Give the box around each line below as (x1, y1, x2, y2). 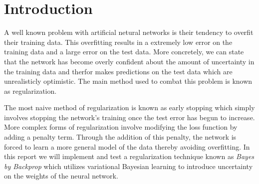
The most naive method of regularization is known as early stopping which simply (4, 102, 255, 113)
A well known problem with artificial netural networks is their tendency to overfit (4, 27, 254, 37)
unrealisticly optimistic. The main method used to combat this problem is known (4, 76, 253, 86)
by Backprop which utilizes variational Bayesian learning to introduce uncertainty (4, 161, 253, 171)
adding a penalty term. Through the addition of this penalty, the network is (4, 132, 237, 142)
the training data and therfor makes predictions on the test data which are (4, 66, 233, 76)
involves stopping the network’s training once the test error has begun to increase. (4, 112, 255, 122)
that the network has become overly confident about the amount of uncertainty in (4, 56, 255, 66)
